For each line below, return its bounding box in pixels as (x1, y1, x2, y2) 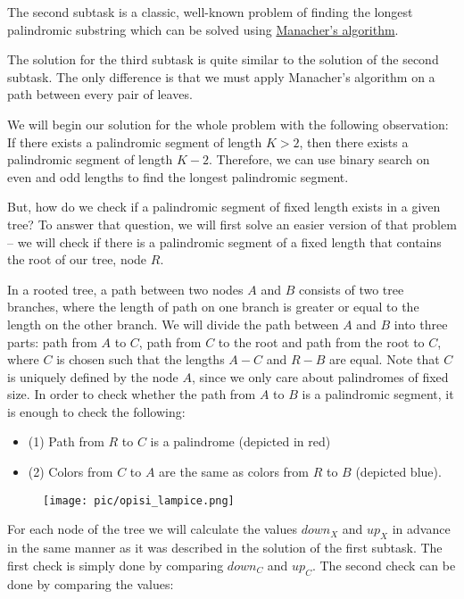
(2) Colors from (28, 462, 113, 481)
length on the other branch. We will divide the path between (7, 314, 339, 333)
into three (394, 314, 448, 333)
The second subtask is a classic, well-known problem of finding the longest (7, 3, 413, 21)
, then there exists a (299, 132, 409, 151)
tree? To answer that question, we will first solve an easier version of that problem (7, 214, 457, 233)
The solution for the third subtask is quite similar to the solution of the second (7, 50, 439, 69)
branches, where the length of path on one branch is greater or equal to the (7, 297, 419, 316)
